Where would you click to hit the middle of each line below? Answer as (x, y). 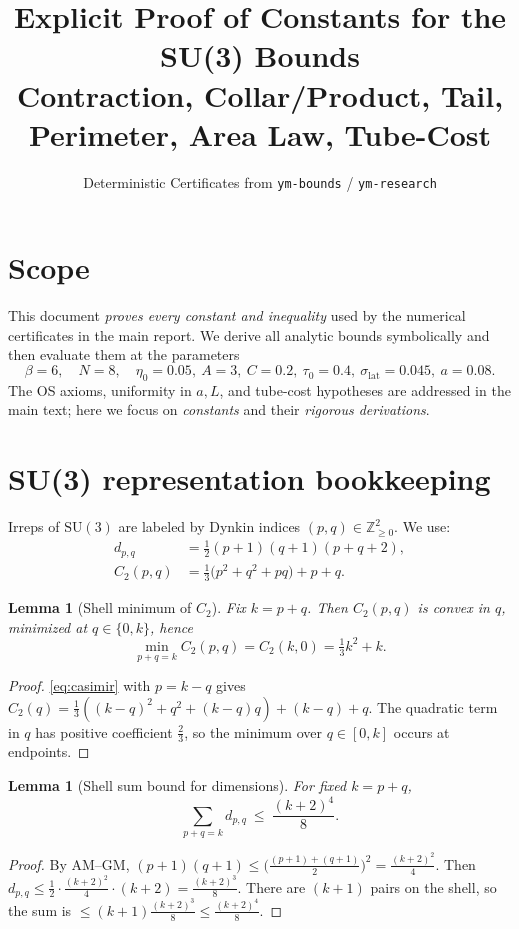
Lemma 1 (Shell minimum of (100, 607)
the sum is (40, 909)
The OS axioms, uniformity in (100, 389)
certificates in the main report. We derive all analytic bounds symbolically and (249, 334)
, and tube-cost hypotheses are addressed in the (365, 389)
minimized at (48, 626)
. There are (271, 886)
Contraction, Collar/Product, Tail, (260, 94)
